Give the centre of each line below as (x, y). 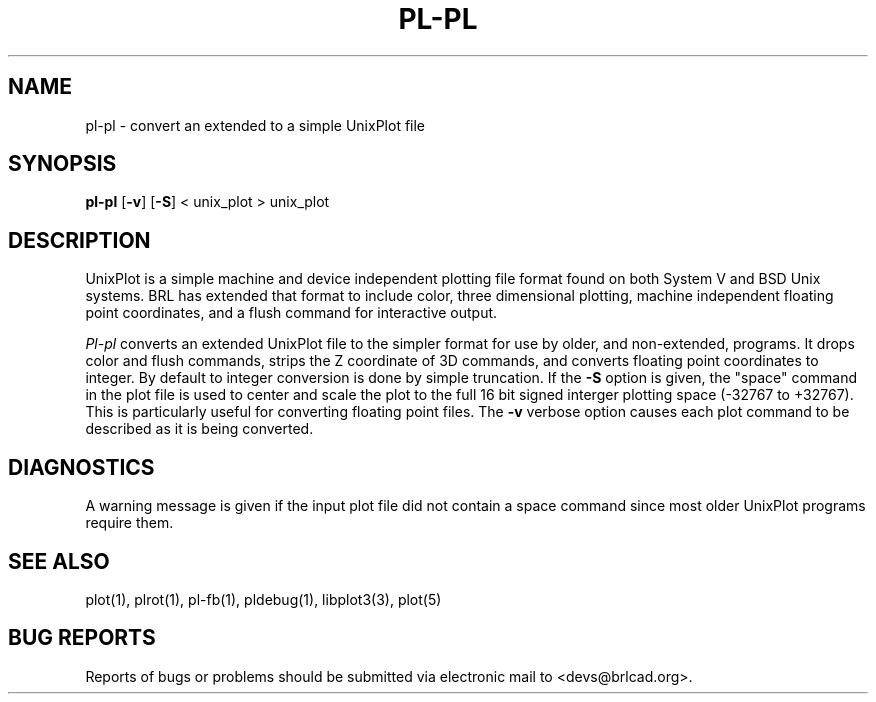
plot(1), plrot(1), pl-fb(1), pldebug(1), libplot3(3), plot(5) (263, 599)
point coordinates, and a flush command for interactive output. (291, 313)
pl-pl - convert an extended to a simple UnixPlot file (255, 125)
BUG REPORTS (82, 638)
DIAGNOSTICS (81, 467)
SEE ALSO (59, 561)
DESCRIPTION (79, 240)
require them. (129, 523)
